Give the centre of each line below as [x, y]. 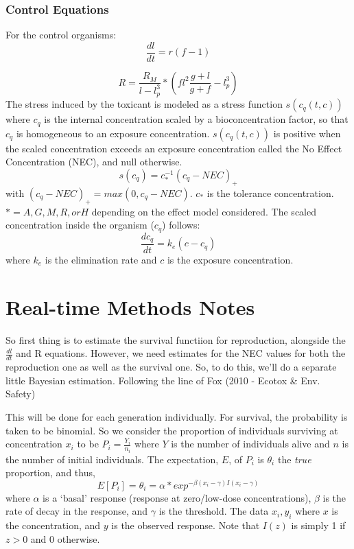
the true [294, 459]
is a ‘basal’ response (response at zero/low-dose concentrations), [177, 497]
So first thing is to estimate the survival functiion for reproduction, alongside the [176, 339]
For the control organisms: [61, 35]
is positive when [307, 133]
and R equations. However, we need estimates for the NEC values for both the [181, 353]
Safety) [21, 394]
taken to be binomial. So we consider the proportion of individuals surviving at [172, 430]
